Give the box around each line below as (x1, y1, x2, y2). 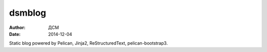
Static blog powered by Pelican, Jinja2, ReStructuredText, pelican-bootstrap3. (9, 40, 168, 46)
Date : (9, 31, 21, 37)
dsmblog (9, 7, 46, 18)
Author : (9, 25, 26, 30)
